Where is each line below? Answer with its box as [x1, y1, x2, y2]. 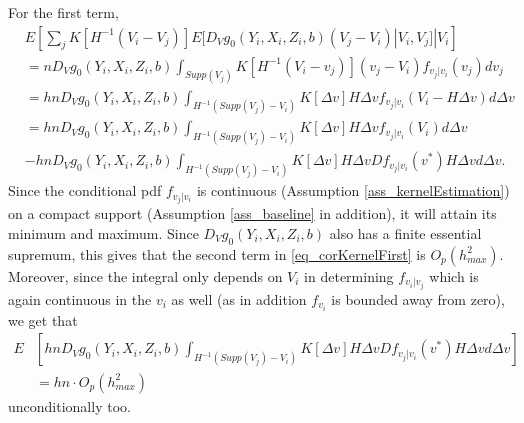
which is [429, 265, 479, 286]
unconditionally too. [8, 395, 131, 416]
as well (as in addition [171, 288, 307, 309]
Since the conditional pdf [8, 180, 162, 201]
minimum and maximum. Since [8, 222, 199, 243]
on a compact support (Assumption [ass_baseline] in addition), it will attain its [8, 203, 497, 224]
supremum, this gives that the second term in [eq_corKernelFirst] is [8, 243, 426, 264]
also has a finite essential [329, 222, 482, 243]
